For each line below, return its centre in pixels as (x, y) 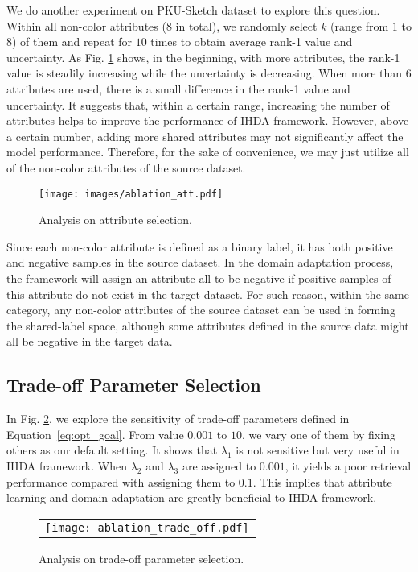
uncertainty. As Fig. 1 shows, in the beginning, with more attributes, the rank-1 (203, 57)
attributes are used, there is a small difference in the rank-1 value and (178, 88)
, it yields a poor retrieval (348, 465)
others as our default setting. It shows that (112, 450)
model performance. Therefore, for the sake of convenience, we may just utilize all (208, 152)
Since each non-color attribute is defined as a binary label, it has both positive (200, 246)
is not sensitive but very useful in (318, 450)
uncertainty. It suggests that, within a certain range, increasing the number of (198, 104)
